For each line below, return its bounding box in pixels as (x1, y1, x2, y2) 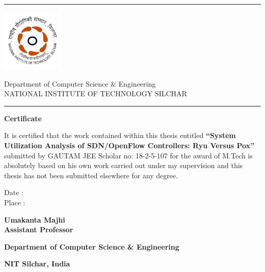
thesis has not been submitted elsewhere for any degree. (4, 170, 178, 180)
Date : (4, 187, 23, 198)
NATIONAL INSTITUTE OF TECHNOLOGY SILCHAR (4, 88, 187, 99)
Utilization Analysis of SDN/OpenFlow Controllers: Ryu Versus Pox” (4, 140, 255, 150)
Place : (4, 197, 25, 207)
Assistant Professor (4, 224, 73, 235)
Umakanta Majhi (4, 214, 65, 225)
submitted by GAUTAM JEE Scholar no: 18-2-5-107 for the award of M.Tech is (4, 150, 253, 160)
